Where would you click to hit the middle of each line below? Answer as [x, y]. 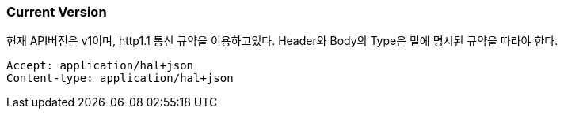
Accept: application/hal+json [100, 66]
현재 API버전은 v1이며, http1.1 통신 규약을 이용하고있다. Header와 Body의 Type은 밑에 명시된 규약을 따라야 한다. [282, 41]
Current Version [57, 12]
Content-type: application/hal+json [120, 78]
